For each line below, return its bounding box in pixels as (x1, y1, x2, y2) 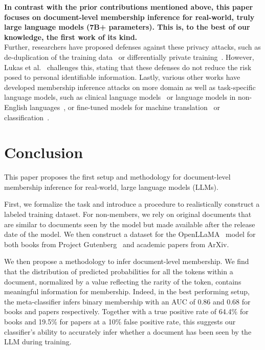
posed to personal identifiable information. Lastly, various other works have (4, 72, 240, 82)
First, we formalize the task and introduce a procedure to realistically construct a (4, 199, 260, 209)
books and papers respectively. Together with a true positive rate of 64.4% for (4, 306, 249, 317)
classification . (4, 112, 50, 122)
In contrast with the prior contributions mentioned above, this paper (4, 2, 253, 12)
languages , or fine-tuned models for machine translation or (30, 101, 220, 112)
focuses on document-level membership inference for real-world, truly (4, 11, 255, 22)
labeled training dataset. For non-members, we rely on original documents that (4, 209, 252, 220)
